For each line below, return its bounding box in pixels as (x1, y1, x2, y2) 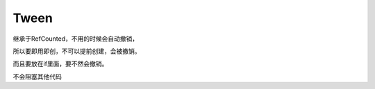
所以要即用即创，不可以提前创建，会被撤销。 (12, 47, 141, 55)
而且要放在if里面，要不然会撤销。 (12, 59, 108, 68)
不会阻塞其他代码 (12, 72, 62, 81)
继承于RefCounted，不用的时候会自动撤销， (12, 34, 139, 43)
